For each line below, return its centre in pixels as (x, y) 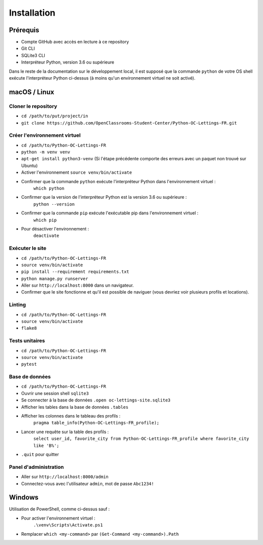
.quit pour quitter (40, 454)
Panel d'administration (37, 467)
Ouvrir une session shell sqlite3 (55, 393)
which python (49, 189)
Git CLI (28, 48)
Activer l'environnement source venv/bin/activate (77, 172)
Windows (24, 497)
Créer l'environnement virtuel (45, 135)
